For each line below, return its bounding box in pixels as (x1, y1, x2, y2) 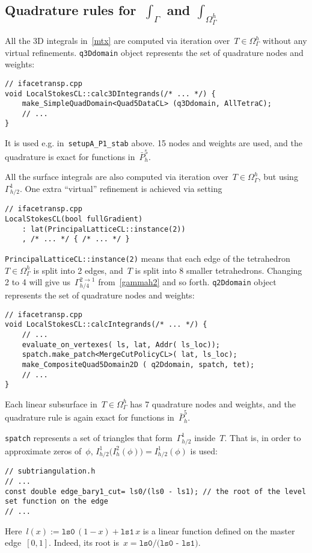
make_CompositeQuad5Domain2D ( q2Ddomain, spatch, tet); (22, 360, 255, 369)
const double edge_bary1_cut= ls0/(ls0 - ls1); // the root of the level (5, 487, 307, 496)
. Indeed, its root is (49, 536, 119, 549)
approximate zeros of (5, 444, 82, 457)
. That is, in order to (224, 431, 301, 443)
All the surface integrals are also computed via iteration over (5, 170, 228, 183)
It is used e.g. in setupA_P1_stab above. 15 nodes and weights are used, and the (5, 137, 302, 149)
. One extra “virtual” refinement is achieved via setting (19, 182, 222, 194)
